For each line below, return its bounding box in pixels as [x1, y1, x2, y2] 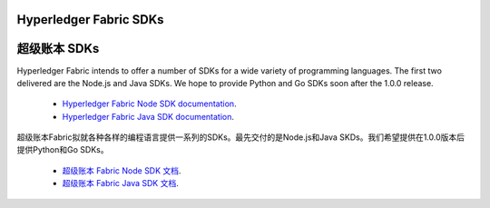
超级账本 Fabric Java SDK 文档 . [62, 178, 179, 189]
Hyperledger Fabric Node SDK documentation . [62, 98, 237, 109]
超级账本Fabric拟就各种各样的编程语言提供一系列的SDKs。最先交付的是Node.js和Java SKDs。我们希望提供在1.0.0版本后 [16, 132, 465, 143]
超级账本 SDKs [16, 41, 100, 56]
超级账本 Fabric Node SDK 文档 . [62, 164, 181, 176]
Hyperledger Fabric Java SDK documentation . [62, 111, 235, 122]
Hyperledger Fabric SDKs [16, 12, 164, 27]
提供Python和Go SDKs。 [16, 144, 109, 155]
